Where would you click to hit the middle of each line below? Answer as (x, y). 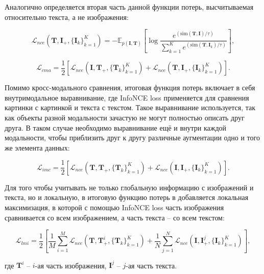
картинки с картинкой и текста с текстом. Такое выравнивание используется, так (130, 107)
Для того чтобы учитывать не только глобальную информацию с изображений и (129, 187)
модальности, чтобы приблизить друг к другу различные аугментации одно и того (132, 138)
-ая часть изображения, (71, 265)
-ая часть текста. (151, 265)
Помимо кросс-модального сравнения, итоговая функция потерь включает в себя (130, 88)
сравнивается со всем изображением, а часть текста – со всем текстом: (115, 217)
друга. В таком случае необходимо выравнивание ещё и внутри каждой (116, 127)
